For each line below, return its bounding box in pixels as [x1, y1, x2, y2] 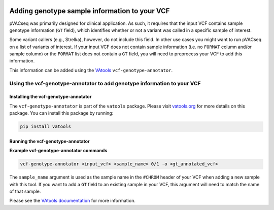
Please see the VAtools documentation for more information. [9, 198, 135, 204]
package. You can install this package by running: [9, 110, 114, 116]
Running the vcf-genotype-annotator [9, 138, 90, 144]
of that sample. [9, 188, 41, 194]
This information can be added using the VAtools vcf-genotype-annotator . [9, 67, 173, 73]
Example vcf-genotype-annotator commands [9, 148, 108, 154]
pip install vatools [20, 124, 71, 129]
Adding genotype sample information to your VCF [9, 7, 170, 15]
